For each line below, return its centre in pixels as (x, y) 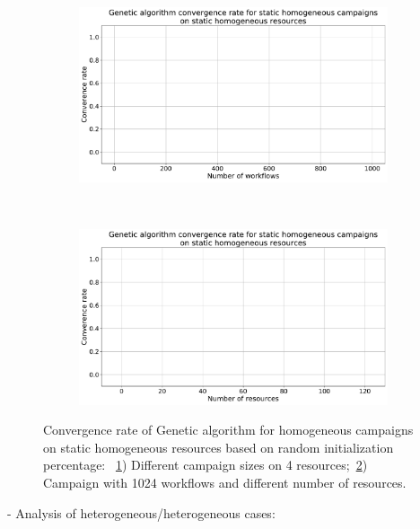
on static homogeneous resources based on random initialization (219, 447)
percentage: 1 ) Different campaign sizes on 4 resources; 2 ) (206, 465)
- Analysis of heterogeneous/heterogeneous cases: (141, 512)
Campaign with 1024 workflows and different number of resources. (225, 482)
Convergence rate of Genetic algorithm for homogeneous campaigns (228, 430)
